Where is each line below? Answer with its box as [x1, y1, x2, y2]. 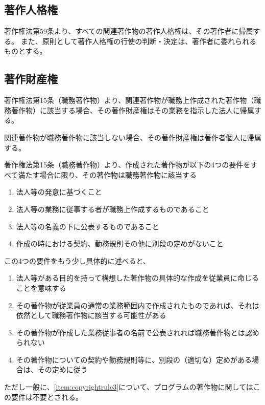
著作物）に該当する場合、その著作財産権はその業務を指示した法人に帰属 [11, 104, 254, 115]
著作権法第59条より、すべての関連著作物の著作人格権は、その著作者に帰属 [4, 26, 253, 36]
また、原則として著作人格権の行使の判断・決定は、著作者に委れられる [20, 35, 257, 46]
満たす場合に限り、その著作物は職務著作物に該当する [18, 169, 197, 180]
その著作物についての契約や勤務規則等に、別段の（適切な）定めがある [16, 354, 252, 365]
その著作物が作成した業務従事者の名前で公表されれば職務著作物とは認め [16, 327, 259, 337]
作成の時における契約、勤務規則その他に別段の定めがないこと [16, 238, 224, 249]
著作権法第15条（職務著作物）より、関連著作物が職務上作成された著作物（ [4, 95, 254, 105]
